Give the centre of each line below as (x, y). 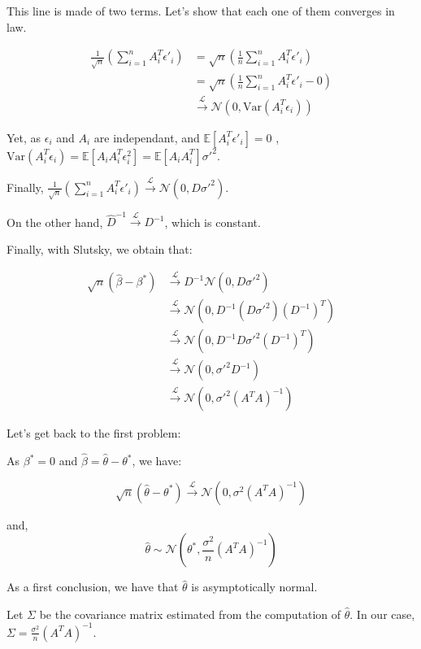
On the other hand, (55, 222)
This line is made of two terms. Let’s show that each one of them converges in (201, 11)
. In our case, (382, 614)
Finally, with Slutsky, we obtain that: (100, 248)
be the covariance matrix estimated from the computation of (190, 614)
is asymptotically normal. (254, 587)
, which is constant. (213, 222)
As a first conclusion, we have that (93, 587)
